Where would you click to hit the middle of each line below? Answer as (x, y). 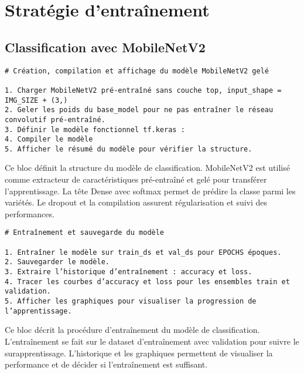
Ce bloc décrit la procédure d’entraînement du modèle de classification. (132, 330)
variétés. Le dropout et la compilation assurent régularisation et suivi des (136, 202)
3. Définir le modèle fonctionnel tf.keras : (95, 129)
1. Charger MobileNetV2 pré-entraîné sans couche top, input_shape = (143, 90)
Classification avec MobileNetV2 (105, 47)
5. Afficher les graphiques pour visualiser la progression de (131, 301)
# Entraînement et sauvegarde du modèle (85, 233)
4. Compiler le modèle (49, 139)
